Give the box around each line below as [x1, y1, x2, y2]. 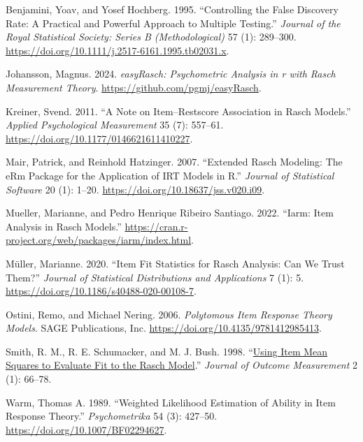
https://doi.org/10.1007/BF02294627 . [6, 422, 167, 436]
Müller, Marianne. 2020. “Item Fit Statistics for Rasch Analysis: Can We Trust [6, 256, 345, 270]
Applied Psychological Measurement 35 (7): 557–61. [6, 117, 224, 132]
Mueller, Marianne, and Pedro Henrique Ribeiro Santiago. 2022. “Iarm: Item [6, 205, 334, 220]
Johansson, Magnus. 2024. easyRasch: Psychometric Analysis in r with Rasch [6, 66, 336, 81]
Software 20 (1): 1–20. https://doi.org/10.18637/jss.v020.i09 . [6, 182, 265, 196]
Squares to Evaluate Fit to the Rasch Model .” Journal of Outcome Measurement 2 [6, 358, 358, 372]
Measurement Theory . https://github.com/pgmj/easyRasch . [6, 80, 262, 94]
